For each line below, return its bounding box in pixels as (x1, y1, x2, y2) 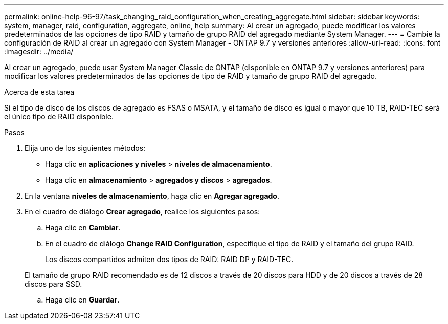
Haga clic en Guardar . (45, 295, 120, 304)
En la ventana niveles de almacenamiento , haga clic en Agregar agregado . (25, 191, 280, 200)
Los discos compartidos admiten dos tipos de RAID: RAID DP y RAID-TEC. (45, 255, 294, 264)
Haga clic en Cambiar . (45, 223, 121, 232)
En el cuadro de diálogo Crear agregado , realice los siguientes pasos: (25, 207, 260, 216)
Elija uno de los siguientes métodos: (25, 144, 146, 153)
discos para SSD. (25, 279, 82, 288)
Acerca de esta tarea (4, 88, 75, 96)
